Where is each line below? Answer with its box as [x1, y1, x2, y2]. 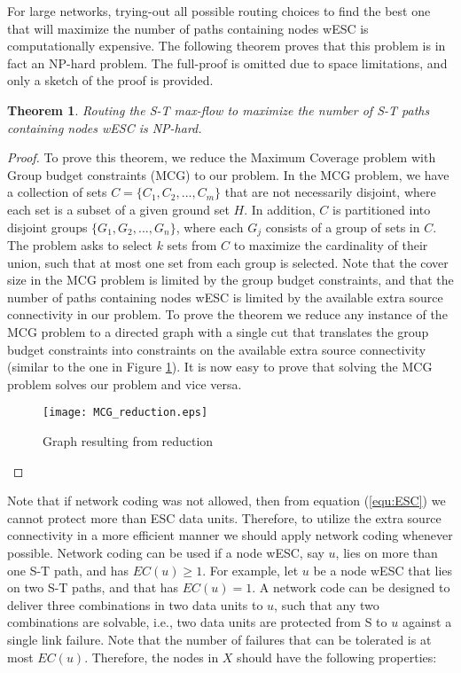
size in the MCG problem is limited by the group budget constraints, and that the [7, 270, 454, 289]
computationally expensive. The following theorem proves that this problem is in [7, 36, 446, 55]
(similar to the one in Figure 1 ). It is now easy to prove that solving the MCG [7, 357, 433, 376]
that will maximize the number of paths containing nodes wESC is [7, 19, 369, 37]
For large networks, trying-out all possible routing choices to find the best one [7, 2, 431, 20]
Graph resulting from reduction [43, 431, 214, 450]
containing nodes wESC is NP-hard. [7, 118, 202, 137]
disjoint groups [7, 217, 88, 236]
